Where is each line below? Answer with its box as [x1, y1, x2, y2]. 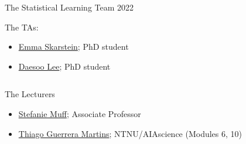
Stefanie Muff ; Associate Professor [18, 107, 141, 119]
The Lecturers [5, 88, 55, 100]
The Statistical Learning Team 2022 [5, 1, 134, 13]
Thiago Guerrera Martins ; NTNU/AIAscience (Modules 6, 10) [18, 127, 242, 139]
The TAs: [5, 20, 39, 33]
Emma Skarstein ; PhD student [18, 40, 129, 53]
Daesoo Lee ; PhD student [18, 60, 111, 72]
